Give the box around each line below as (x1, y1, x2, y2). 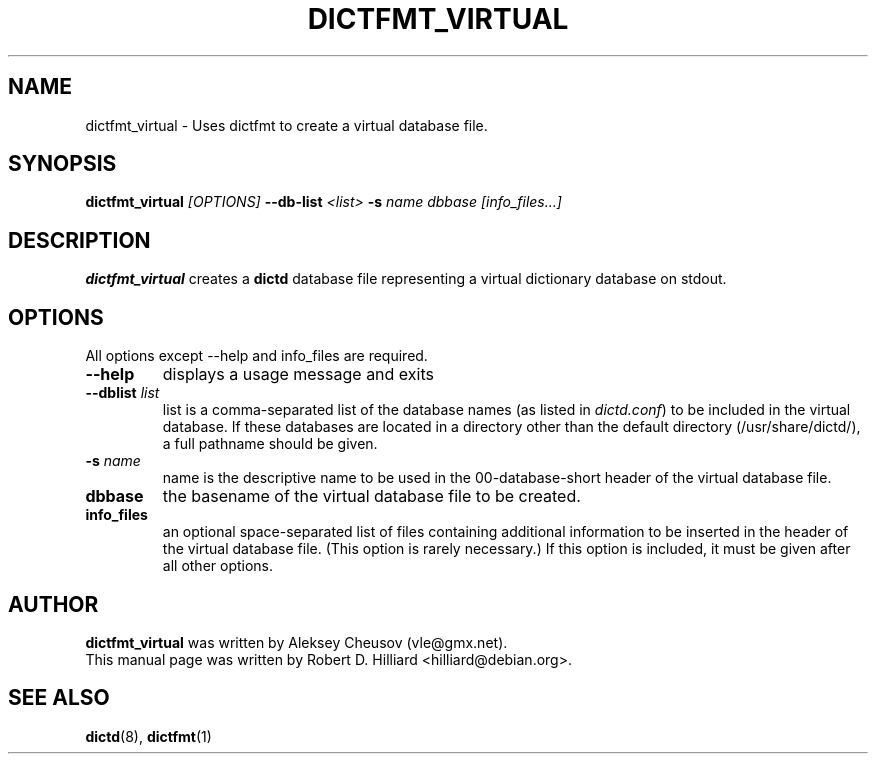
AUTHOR (8, 591, 99, 617)
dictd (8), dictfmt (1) (85, 727, 212, 745)
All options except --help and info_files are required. (85, 347, 428, 365)
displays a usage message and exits (162, 364, 434, 385)
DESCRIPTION (8, 227, 151, 253)
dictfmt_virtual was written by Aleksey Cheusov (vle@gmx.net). (85, 633, 508, 651)
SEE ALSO (8, 685, 110, 711)
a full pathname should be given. (162, 435, 378, 453)
